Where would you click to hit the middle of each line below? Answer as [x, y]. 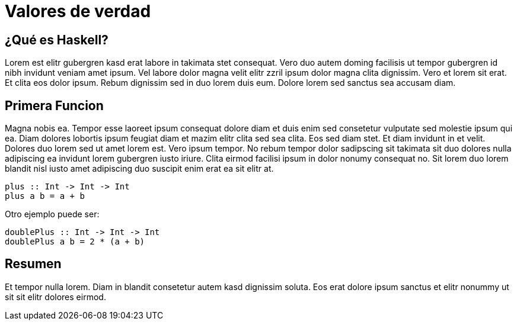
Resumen [33, 264]
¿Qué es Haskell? [57, 40]
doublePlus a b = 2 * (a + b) [75, 242]
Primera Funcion [54, 105]
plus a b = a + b [45, 196]
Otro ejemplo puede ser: [52, 214]
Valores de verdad [78, 11]
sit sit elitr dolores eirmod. [55, 297]
